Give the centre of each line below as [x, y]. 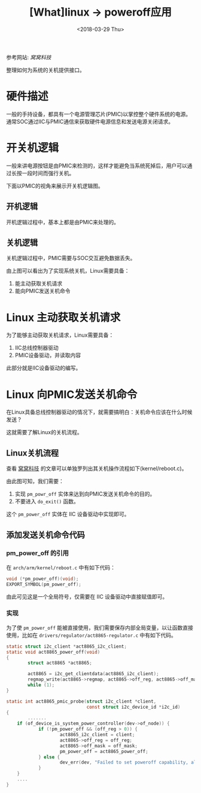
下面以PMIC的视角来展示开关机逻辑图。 [55, 185]
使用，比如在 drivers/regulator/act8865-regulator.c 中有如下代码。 [91, 635]
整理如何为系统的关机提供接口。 [45, 70]
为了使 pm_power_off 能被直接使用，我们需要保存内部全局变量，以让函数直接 [100, 627]
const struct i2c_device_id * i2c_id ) [133, 707]
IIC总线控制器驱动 [36, 348]
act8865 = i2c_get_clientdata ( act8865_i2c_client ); [94, 674]
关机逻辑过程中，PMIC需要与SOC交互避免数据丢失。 [71, 258]
